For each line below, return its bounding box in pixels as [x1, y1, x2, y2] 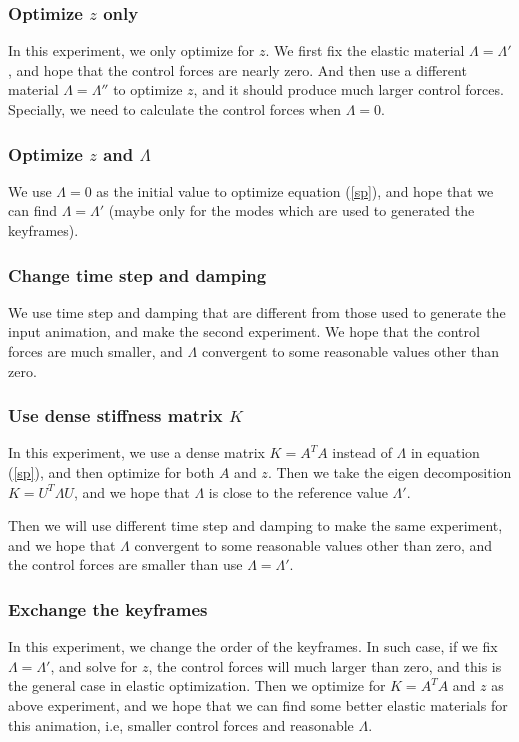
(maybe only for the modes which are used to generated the [108, 200, 475, 221]
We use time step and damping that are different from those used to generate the [8, 301, 506, 322]
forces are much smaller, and [8, 341, 183, 361]
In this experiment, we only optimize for [8, 40, 255, 61]
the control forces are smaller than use [8, 554, 243, 575]
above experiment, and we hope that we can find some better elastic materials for [8, 694, 508, 715]
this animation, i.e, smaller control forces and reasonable [8, 714, 354, 735]
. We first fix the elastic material [265, 40, 465, 61]
